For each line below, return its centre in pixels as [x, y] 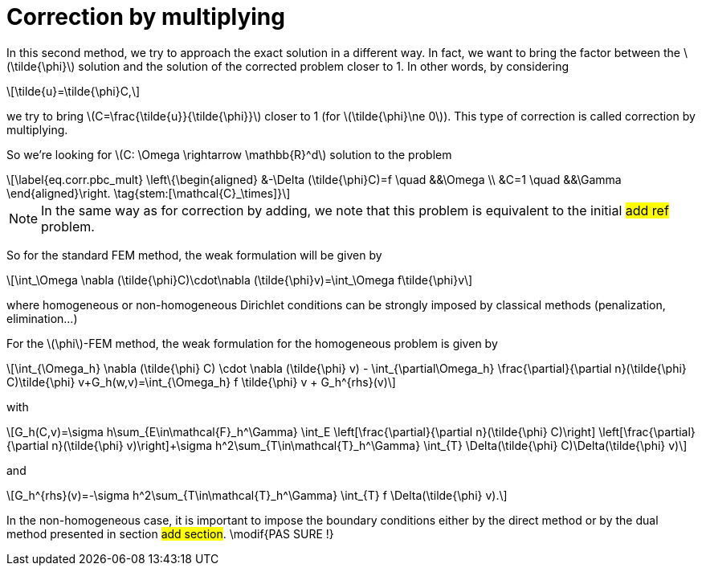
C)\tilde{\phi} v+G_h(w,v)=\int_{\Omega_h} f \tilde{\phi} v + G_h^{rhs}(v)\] [201, 382]
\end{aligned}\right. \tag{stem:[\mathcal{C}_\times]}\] [149, 193]
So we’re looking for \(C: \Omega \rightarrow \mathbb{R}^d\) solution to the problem [229, 154]
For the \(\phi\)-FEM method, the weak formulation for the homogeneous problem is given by [252, 343]
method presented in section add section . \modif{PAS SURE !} [170, 533]
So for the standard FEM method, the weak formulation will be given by [194, 255]
